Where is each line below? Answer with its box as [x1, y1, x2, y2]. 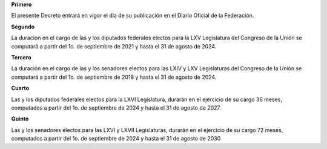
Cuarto [11, 85, 30, 92]
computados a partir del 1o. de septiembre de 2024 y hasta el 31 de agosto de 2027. [11, 104, 221, 111]
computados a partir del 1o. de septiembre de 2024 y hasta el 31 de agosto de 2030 [11, 135, 221, 142]
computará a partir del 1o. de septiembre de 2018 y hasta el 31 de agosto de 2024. [11, 73, 217, 81]
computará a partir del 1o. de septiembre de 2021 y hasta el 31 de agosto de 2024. [11, 42, 217, 50]
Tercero [11, 53, 31, 61]
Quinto [11, 115, 29, 122]
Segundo [11, 23, 35, 30]
